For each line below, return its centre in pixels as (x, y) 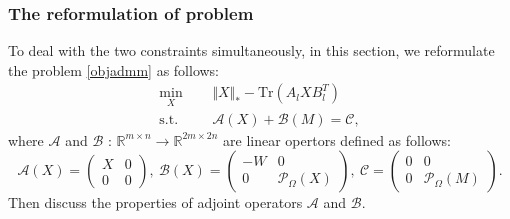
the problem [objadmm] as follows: (114, 69)
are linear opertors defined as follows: (337, 139)
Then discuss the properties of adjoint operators (155, 202)
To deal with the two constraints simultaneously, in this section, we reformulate (251, 50)
